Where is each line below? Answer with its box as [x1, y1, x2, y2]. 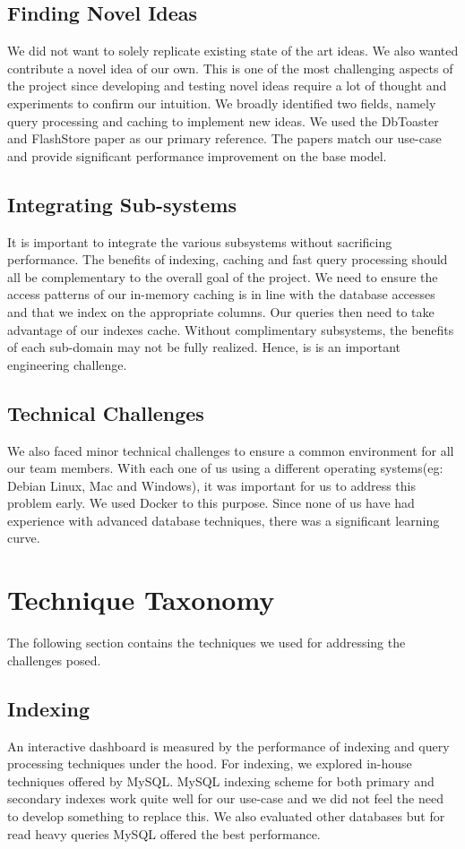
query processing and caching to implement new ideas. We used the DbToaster [7, 111, 439, 130]
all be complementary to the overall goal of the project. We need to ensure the [7, 267, 438, 286]
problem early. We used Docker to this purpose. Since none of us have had [7, 493, 415, 512]
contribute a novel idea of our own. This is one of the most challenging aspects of [7, 58, 453, 77]
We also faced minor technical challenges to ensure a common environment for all [7, 441, 454, 459]
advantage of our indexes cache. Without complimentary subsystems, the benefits [7, 320, 454, 339]
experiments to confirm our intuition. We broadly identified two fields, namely [7, 93, 436, 112]
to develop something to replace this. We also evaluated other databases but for [7, 806, 445, 825]
